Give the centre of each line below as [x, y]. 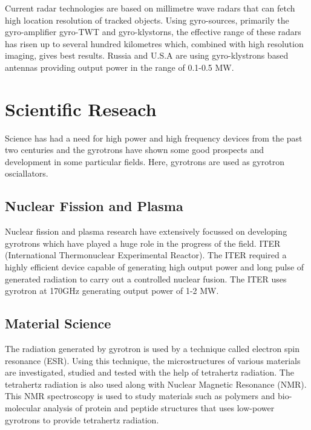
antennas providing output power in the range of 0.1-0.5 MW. [119, 67]
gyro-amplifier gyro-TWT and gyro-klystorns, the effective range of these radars [153, 32]
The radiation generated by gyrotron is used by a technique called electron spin [152, 349]
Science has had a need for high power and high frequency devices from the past [154, 138]
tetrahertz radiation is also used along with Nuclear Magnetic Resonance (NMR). [156, 384]
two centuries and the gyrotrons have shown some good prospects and [134, 150]
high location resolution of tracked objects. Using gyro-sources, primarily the [147, 20]
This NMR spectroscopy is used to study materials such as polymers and [140, 396]
